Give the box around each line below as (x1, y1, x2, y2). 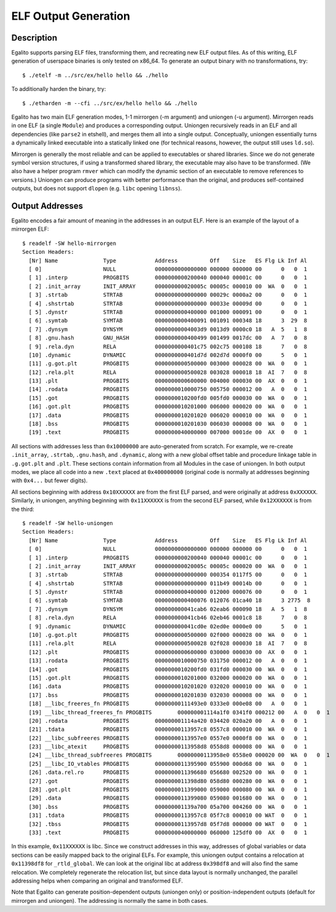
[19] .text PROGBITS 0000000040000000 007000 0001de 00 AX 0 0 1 (28, 429, 307, 436)
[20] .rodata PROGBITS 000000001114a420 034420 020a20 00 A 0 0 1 (28, 717, 307, 724)
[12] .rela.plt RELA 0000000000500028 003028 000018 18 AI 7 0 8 (28, 368, 307, 376)
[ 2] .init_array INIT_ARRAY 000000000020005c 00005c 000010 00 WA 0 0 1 (28, 283, 307, 290)
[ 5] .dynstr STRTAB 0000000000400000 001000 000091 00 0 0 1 (28, 308, 307, 316)
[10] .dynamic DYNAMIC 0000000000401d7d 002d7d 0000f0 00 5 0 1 (28, 351, 307, 359)
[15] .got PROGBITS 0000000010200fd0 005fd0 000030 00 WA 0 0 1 (28, 394, 307, 402)
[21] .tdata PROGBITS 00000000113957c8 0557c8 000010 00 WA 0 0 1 (28, 726, 307, 733)
